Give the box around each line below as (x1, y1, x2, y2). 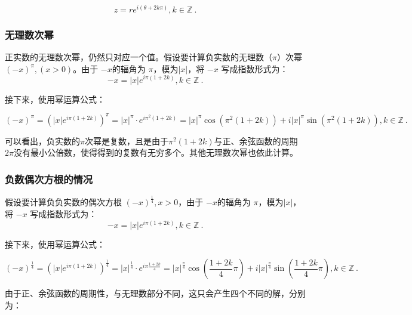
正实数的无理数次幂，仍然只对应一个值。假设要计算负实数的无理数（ (5, 51, 272, 63)
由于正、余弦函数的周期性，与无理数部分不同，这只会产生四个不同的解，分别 (5, 287, 306, 299)
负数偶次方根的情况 (5, 171, 93, 186)
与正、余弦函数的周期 (214, 134, 298, 147)
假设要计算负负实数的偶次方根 (5, 196, 122, 208)
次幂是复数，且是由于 (84, 134, 168, 147)
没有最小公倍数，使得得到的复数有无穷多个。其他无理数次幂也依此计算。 (13, 146, 298, 159)
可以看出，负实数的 (5, 134, 80, 147)
